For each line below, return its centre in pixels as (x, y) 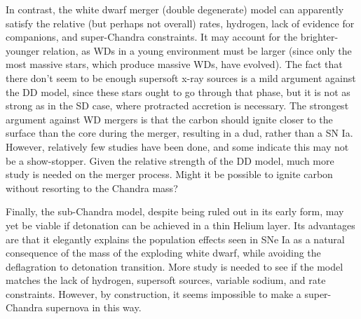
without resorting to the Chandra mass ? (92, 188)
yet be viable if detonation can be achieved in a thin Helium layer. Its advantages (180, 225)
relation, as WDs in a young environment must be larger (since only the (197, 50)
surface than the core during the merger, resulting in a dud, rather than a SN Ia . (179, 133)
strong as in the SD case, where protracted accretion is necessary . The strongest (177, 106)
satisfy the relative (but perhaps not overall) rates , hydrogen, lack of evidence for (180, 23)
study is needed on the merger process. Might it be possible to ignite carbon (169, 174)
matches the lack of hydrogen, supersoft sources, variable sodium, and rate (166, 280)
